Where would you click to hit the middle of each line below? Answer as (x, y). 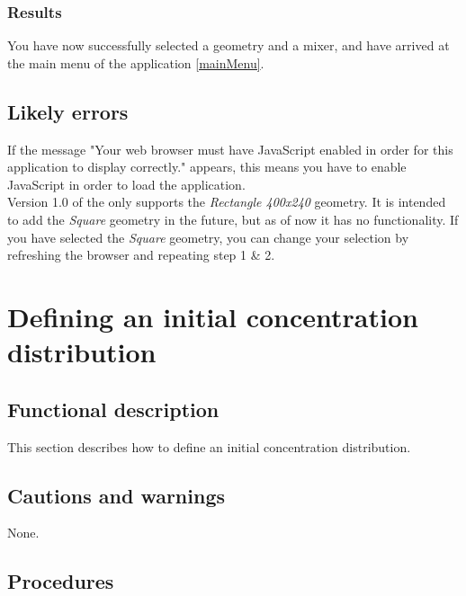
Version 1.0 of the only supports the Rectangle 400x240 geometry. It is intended (227, 202)
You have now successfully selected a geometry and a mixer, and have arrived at (229, 45)
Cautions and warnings (116, 495)
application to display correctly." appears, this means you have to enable (207, 167)
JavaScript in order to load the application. (126, 184)
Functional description (113, 409)
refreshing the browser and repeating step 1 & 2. (141, 255)
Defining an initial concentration (213, 316)
